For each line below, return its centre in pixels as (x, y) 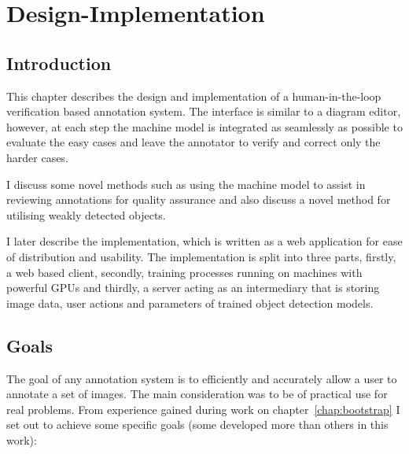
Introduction (59, 63)
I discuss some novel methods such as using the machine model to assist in (186, 184)
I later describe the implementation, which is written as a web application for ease (204, 241)
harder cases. (37, 157)
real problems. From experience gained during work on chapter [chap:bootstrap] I (203, 409)
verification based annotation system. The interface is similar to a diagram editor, (204, 111)
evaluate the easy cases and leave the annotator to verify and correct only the (193, 142)
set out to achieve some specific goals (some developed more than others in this (197, 424)
